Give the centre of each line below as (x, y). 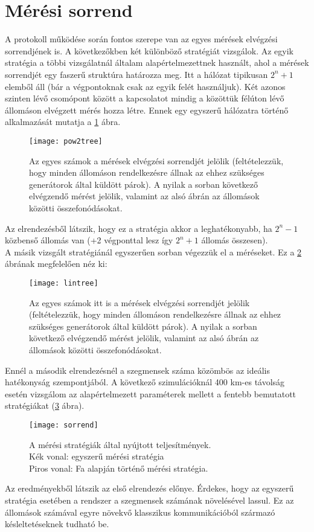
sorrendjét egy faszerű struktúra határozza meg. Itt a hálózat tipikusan (136, 74)
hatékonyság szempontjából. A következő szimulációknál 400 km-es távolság (145, 382)
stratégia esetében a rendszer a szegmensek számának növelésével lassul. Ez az (149, 500)
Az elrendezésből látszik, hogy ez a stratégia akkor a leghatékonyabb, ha (139, 228)
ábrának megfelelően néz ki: (56, 264)
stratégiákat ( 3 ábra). (45, 405)
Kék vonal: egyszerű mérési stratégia (97, 456)
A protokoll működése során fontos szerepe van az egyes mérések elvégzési (141, 39)
